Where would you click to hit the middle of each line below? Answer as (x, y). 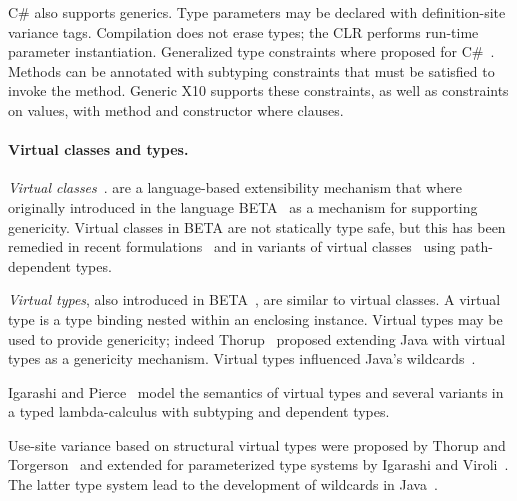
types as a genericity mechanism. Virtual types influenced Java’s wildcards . (242, 358)
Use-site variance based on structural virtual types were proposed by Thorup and (257, 444)
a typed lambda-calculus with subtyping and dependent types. (199, 411)
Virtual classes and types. (98, 149)
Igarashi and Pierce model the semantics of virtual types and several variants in (256, 391)
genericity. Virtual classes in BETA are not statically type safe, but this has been (257, 226)
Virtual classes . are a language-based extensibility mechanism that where (235, 187)
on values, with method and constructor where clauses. (176, 109)
